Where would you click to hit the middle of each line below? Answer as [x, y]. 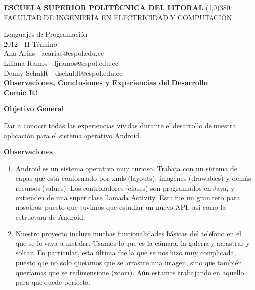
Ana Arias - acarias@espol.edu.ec [54, 53]
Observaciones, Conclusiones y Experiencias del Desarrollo [106, 82]
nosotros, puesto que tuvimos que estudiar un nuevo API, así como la [121, 207]
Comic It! [21, 92]
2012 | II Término [31, 43]
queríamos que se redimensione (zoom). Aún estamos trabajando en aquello [130, 272]
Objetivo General [34, 109]
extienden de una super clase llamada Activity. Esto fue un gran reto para [128, 197]
